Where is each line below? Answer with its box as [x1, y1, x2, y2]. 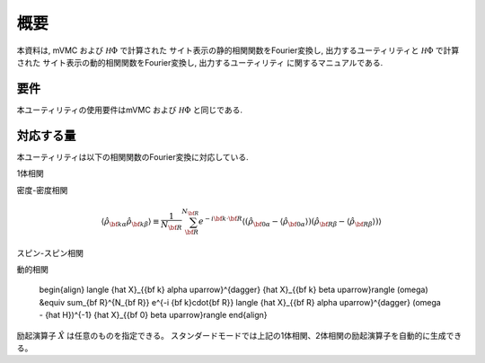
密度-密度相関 [16, 184, 68, 195]
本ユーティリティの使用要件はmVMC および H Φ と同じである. [16, 104, 242, 115]
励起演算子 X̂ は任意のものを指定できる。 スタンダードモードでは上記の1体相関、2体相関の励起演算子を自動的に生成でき [16, 330, 463, 341]
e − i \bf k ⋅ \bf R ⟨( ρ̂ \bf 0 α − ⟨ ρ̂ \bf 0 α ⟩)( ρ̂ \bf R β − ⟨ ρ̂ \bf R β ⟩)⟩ [198, 215, 382, 228]
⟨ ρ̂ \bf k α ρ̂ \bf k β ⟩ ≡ [101, 216, 160, 228]
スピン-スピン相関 [16, 247, 84, 258]
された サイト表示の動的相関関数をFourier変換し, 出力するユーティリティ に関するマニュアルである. [16, 57, 384, 67]
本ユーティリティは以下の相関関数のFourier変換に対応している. [16, 151, 249, 162]
